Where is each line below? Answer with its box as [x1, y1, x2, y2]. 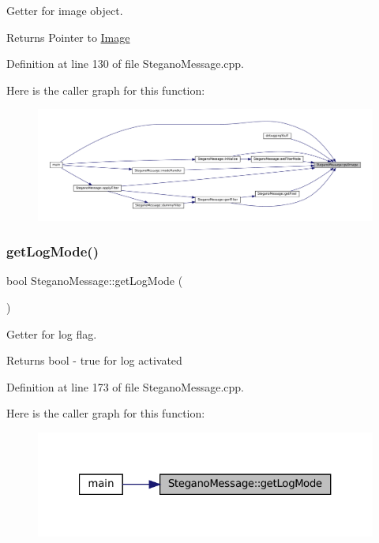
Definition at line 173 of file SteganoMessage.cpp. [6, 378, 244, 395]
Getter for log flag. [6, 325, 97, 342]
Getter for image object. [6, 2, 123, 18]
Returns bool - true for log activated [6, 352, 182, 369]
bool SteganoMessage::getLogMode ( [6, 272, 183, 289]
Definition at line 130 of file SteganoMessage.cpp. [6, 55, 244, 72]
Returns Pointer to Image [6, 28, 130, 45]
